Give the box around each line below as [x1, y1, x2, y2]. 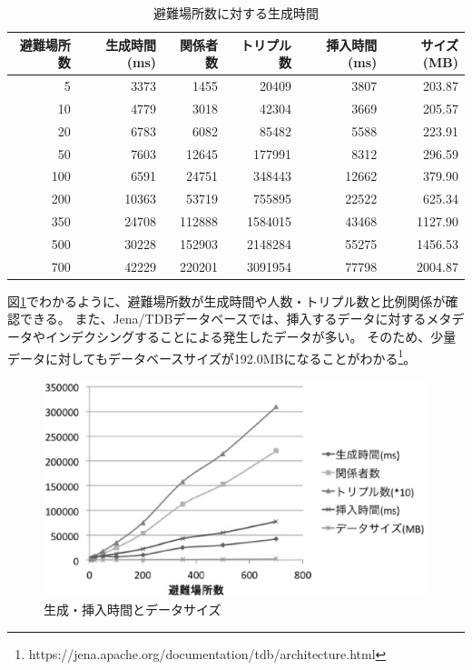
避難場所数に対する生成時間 [153, 4, 319, 22]
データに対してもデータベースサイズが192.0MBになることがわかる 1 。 [7, 345, 417, 367]
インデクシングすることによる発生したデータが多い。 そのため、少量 [44, 327, 457, 346]
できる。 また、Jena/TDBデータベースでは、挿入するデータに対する [19, 309, 427, 328]
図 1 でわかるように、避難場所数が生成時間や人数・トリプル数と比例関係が [7, 291, 446, 310]
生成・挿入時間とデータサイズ [44, 600, 221, 619]
